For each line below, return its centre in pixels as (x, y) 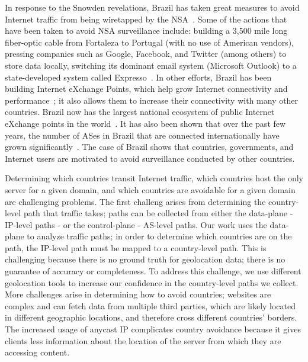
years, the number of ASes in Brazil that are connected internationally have (142, 135)
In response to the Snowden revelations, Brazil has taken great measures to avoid (152, 7)
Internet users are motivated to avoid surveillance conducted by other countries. (150, 158)
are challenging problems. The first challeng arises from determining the (135, 201)
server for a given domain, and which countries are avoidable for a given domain (150, 189)
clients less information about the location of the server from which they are (143, 340)
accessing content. (37, 352)
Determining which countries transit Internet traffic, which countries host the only (154, 178)
